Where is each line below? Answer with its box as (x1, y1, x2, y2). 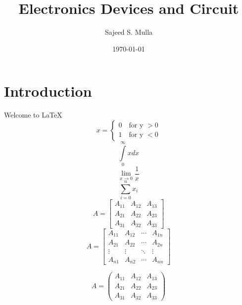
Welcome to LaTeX (4, 110, 62, 120)
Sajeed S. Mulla (104, 27, 153, 37)
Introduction (4, 81, 92, 101)
